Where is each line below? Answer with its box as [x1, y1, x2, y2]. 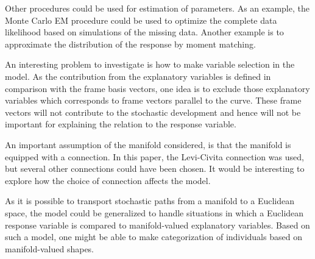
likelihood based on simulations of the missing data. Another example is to [5, 26, 284, 38]
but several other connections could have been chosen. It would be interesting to [5, 162, 305, 175]
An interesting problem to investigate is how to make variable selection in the [5, 58, 295, 71]
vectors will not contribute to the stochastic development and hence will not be [5, 105, 301, 118]
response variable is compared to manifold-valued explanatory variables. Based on [5, 218, 310, 231]
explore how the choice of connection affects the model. [5, 174, 211, 186]
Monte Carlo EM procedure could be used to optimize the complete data [5, 13, 277, 26]
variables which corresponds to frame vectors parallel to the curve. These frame [5, 94, 302, 107]
